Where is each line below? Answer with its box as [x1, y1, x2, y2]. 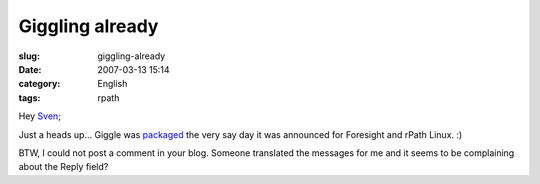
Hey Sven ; [18, 110, 62, 122]
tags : [18, 91, 41, 104]
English [97, 78, 128, 90]
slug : [18, 50, 40, 62]
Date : [18, 63, 42, 75]
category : [18, 78, 61, 90]
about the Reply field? [18, 161, 109, 173]
